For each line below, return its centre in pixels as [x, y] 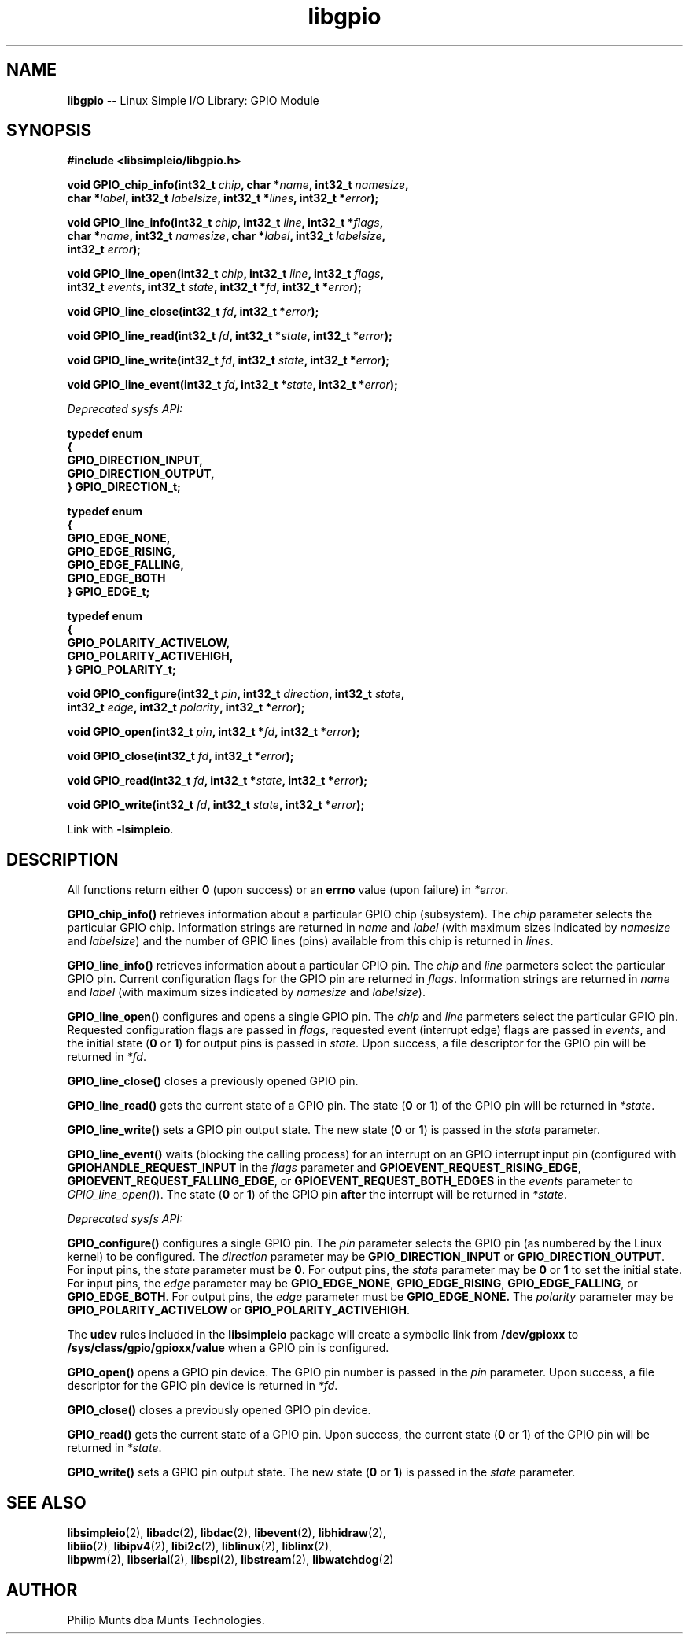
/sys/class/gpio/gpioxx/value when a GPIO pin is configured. [228, 1348]
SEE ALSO [46, 1502]
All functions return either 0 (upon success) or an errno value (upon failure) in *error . [288, 890]
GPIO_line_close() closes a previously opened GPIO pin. [213, 1081]
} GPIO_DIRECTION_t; [124, 487]
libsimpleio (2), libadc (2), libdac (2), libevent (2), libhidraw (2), [227, 1533]
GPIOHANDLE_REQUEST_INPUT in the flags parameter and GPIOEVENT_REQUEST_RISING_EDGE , [324, 1168]
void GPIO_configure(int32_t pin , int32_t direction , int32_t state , [236, 694]
